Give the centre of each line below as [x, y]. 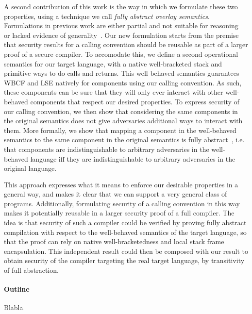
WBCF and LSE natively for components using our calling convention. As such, [123, 82]
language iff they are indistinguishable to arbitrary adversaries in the [133, 158]
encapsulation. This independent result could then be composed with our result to [126, 251]
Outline [17, 289]
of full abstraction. [31, 270]
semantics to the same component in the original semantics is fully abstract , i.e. [124, 140]
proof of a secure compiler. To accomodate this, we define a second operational [121, 54]
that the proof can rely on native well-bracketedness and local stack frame [114, 241]
